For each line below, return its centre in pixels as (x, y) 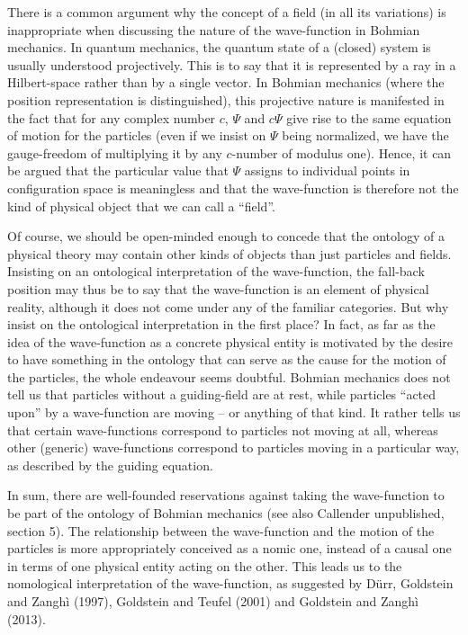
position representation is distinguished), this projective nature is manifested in (226, 99)
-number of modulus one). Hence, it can (342, 152)
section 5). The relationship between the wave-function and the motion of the (221, 530)
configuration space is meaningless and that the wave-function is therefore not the (233, 188)
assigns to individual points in (327, 170)
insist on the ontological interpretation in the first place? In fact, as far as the (221, 324)
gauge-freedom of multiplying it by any (115, 152)
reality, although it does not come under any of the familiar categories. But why (228, 306)
